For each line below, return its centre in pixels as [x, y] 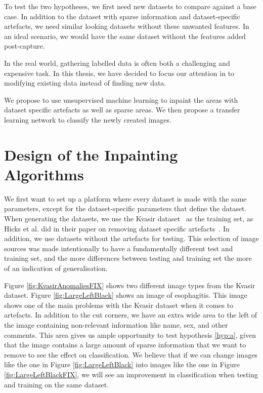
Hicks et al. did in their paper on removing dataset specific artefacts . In [117, 228]
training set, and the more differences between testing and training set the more [128, 258]
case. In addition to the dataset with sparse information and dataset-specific [122, 16]
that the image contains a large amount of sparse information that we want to [125, 345]
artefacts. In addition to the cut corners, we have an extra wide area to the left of [131, 315]
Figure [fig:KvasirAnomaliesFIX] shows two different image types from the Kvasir [130, 285]
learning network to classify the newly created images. [88, 119]
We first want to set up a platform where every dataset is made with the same [125, 198]
